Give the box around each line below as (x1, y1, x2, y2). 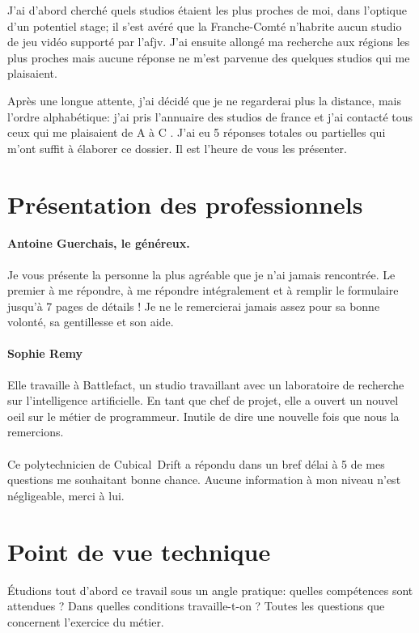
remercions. (7, 423, 64, 440)
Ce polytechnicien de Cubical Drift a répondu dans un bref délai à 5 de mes (7, 455, 385, 472)
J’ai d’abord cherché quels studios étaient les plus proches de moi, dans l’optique (7, 2, 407, 18)
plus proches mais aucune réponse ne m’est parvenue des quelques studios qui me (7, 49, 410, 66)
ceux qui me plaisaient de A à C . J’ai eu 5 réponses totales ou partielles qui (7, 124, 386, 141)
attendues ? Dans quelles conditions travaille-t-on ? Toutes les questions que (7, 597, 385, 614)
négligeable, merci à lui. (7, 486, 125, 503)
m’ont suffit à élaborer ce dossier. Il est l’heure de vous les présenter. (7, 139, 347, 156)
